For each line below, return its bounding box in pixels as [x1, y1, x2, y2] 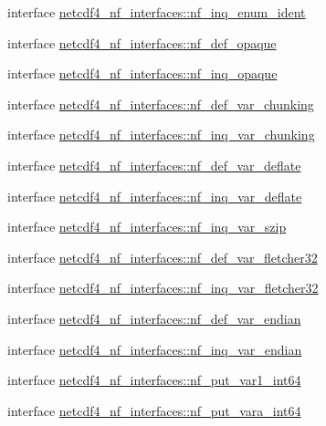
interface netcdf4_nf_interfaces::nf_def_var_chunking [7, 94, 314, 113]
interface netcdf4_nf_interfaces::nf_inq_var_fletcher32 [7, 278, 319, 297]
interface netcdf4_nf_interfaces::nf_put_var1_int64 [7, 370, 301, 390]
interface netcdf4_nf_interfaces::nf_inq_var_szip [7, 217, 287, 236]
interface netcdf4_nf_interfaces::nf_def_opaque [7, 33, 277, 52]
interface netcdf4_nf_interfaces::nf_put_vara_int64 [7, 400, 301, 420]
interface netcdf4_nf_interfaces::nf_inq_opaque [7, 64, 278, 83]
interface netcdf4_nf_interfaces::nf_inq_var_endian [7, 339, 302, 358]
